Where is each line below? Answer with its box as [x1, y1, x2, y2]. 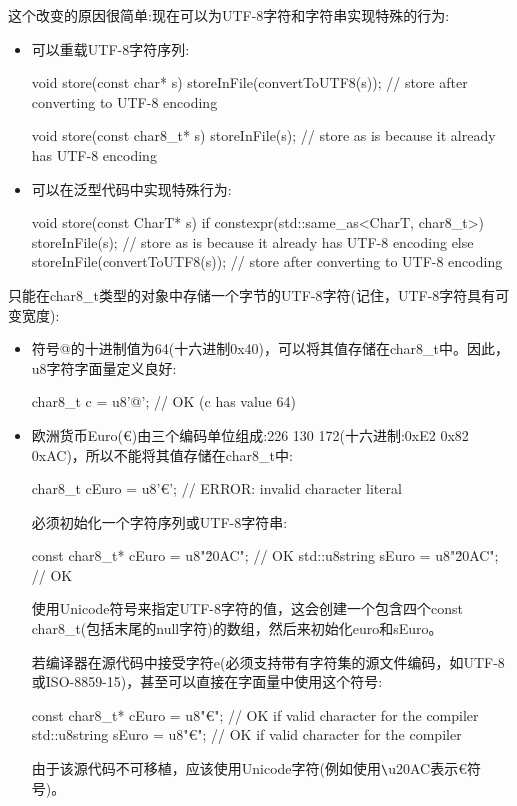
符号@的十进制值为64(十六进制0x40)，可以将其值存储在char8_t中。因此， [31, 338, 510, 359]
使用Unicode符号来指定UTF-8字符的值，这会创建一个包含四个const [31, 598, 463, 619]
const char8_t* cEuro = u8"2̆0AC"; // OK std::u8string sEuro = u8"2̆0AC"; [31, 545, 499, 566]
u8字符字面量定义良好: [31, 357, 177, 378]
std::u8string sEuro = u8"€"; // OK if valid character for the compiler [31, 724, 462, 745]
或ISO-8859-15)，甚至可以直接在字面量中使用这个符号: [31, 671, 383, 692]
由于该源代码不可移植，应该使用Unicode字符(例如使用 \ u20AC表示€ [31, 758, 467, 779]
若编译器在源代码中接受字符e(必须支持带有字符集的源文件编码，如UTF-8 [31, 651, 505, 672]
